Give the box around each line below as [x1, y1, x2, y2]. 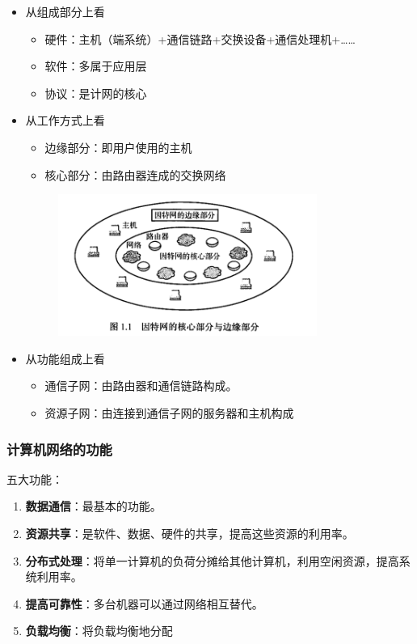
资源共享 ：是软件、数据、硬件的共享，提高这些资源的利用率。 [25, 524, 354, 541]
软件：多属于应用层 [44, 57, 147, 74]
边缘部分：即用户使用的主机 [44, 138, 192, 155]
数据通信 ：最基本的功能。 [25, 498, 162, 515]
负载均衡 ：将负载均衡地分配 [25, 622, 173, 639]
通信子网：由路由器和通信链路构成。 [44, 377, 238, 394]
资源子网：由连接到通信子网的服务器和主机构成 [44, 404, 294, 421]
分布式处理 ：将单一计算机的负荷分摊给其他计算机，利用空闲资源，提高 [25, 552, 399, 569]
